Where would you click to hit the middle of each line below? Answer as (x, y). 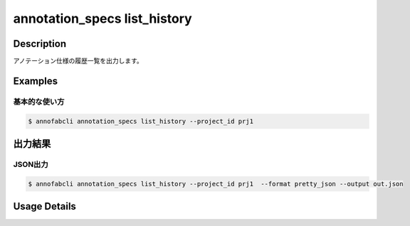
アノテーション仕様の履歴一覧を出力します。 (78, 61)
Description (40, 44)
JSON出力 (31, 165)
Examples (36, 81)
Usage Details (44, 206)
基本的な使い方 (39, 102)
